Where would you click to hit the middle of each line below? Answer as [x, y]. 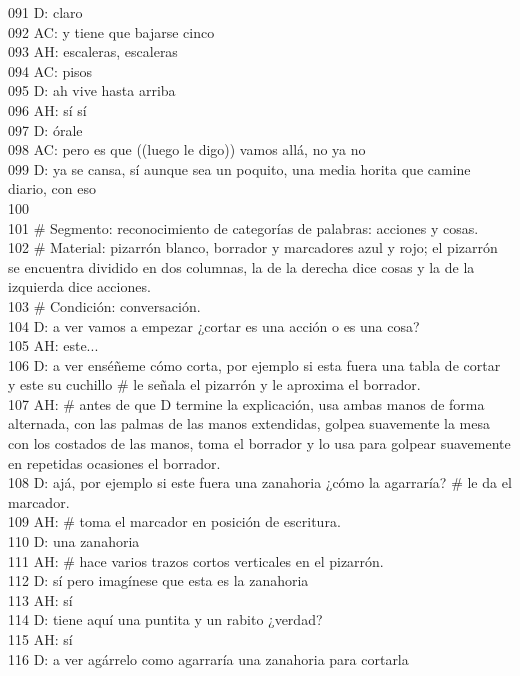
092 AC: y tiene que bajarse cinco [111, 31]
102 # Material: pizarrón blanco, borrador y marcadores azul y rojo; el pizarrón [253, 247]
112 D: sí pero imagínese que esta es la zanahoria [158, 580]
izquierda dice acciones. [79, 286]
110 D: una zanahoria [74, 541]
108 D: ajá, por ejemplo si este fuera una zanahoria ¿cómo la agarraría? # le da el [260, 482]
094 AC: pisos [50, 70]
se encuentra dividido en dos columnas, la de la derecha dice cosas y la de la [241, 266]
